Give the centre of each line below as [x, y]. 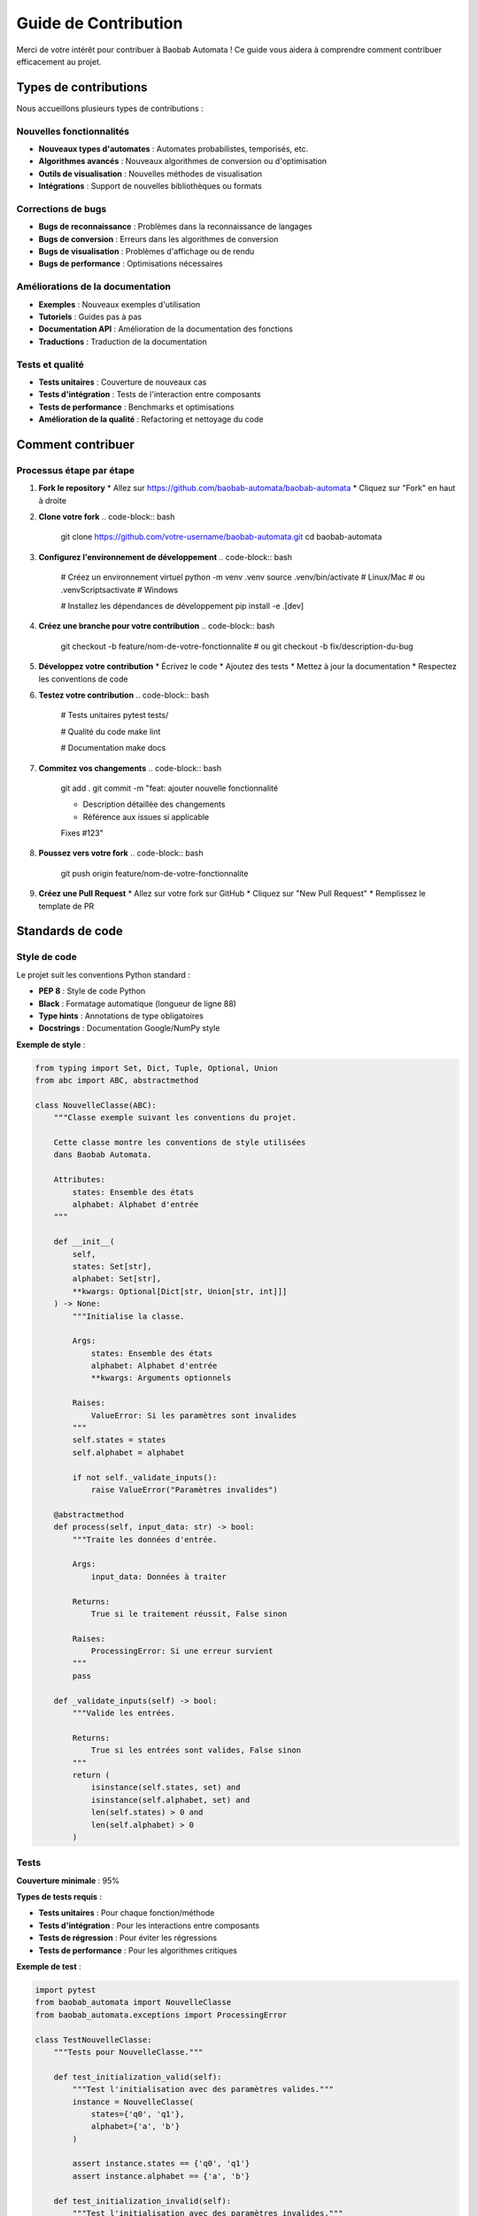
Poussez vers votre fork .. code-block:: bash [121, 853]
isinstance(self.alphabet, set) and [170, 1800]
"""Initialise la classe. [128, 1316]
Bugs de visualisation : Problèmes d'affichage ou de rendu [146, 252]
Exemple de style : [51, 1044]
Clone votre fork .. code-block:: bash [107, 517]
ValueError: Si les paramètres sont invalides [193, 1415]
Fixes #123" [82, 833]
